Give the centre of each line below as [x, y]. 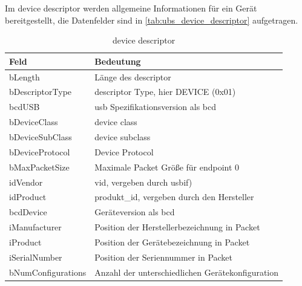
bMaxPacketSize [39, 167]
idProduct [28, 197]
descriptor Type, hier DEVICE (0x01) [165, 92]
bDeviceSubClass [41, 137]
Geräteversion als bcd [135, 212]
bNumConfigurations [48, 272]
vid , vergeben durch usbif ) [143, 182]
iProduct [25, 242]
